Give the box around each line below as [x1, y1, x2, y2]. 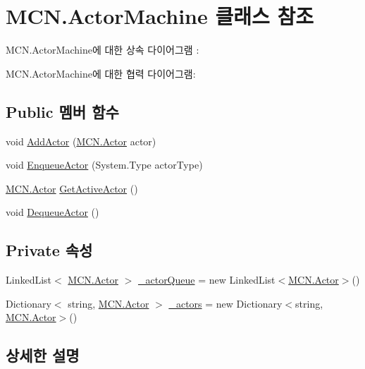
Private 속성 [6, 239, 93, 261]
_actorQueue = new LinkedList [137, 272, 276, 287]
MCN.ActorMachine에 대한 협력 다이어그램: [6, 66, 196, 80]
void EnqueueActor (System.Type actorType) [6, 157, 203, 172]
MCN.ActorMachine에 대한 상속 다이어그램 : [6, 42, 199, 57]
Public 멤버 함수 [6, 100, 119, 122]
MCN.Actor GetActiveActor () [6, 181, 138, 195]
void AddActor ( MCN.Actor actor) [6, 133, 156, 148]
